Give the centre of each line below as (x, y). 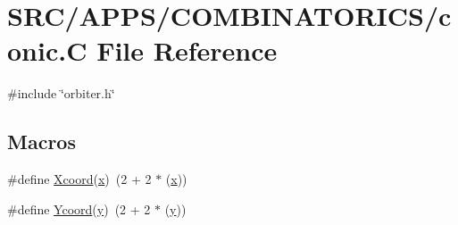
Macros (42, 142)
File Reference (187, 50)
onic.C (47, 50)
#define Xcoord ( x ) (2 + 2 (79, 179)
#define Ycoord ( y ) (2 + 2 (79, 208)
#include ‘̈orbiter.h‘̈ (61, 93)
